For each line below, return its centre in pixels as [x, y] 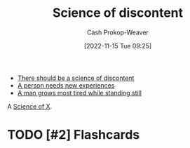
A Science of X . [30, 106]
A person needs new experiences [66, 85]
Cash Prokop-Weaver [118, 32]
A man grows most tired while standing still [80, 93]
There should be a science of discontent [76, 78]
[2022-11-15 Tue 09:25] [118, 46]
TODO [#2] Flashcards [74, 135]
